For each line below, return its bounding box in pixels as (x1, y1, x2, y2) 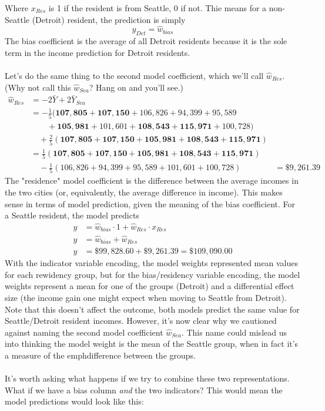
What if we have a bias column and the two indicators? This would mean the (5, 383, 283, 396)
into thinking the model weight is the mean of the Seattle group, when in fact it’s (5, 337, 299, 350)
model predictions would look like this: (5, 395, 144, 407)
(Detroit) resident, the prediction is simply (32, 13, 186, 25)
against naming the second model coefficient (5, 326, 163, 338)
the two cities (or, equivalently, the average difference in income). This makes (5, 185, 283, 198)
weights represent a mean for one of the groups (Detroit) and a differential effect (5, 280, 294, 292)
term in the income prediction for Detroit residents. (5, 46, 190, 58)
